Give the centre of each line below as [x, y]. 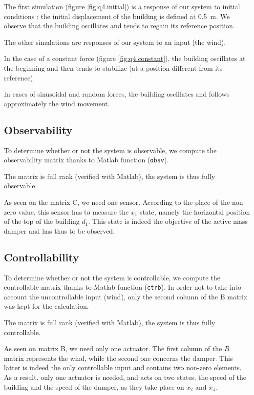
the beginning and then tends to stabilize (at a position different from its [113, 68]
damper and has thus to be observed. [60, 230]
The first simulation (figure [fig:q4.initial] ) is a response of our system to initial [122, 6]
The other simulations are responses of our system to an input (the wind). [115, 42]
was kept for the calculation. [46, 306]
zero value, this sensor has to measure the [66, 211]
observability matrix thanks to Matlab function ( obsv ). [86, 160]
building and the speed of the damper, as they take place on [94, 386]
